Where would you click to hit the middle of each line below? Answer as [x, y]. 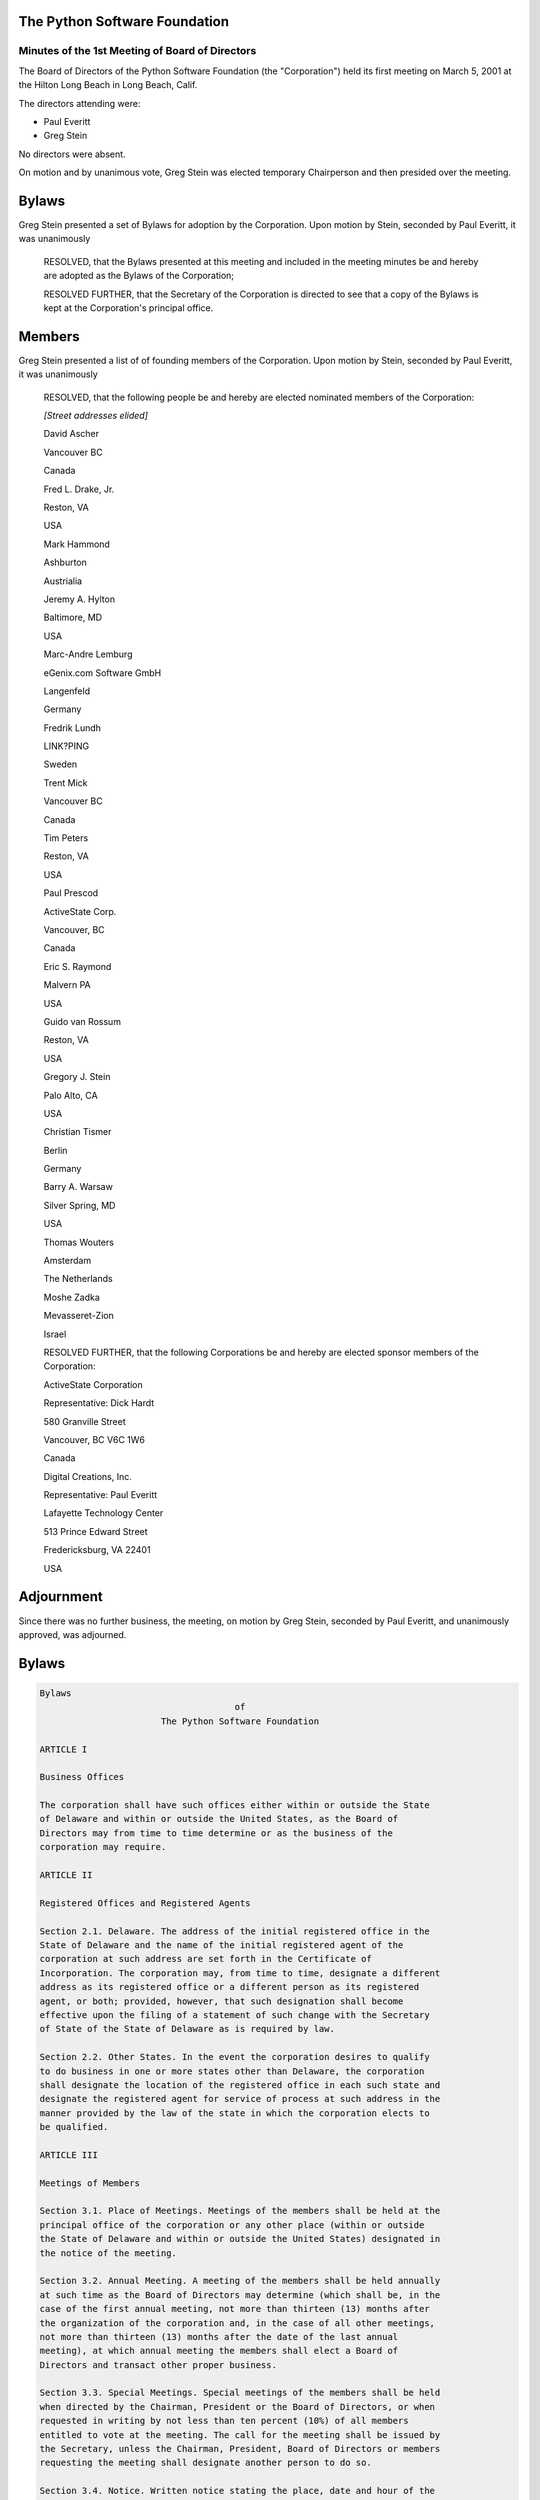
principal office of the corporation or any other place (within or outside [232, 2224]
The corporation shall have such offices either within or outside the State [234, 1805]
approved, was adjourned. [72, 1634]
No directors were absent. [72, 154]
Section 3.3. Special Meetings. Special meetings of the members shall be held [240, 2393]
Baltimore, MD [73, 617]
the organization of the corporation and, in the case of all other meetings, [237, 2323]
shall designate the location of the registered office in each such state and [240, 2084]
